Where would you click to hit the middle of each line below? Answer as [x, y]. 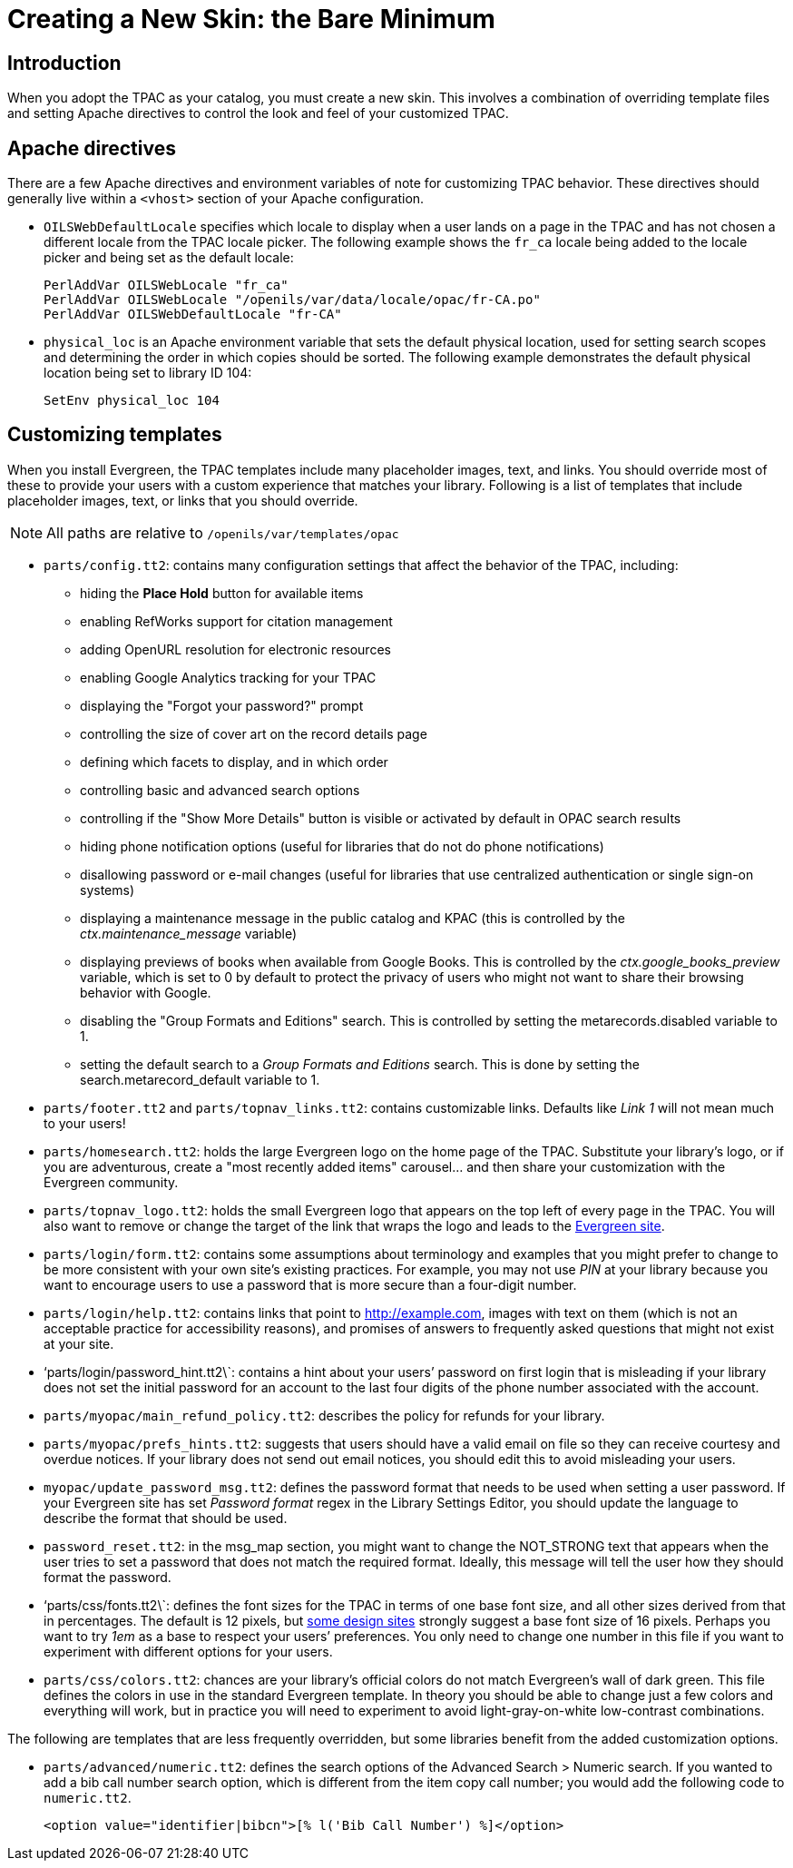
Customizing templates [115, 435]
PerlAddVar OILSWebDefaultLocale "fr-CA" [193, 315]
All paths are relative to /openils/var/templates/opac [223, 532]
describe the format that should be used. [166, 1518]
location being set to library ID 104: [148, 373]
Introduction [64, 63]
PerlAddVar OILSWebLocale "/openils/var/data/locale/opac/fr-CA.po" [292, 300]
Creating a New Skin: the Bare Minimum [251, 19]
